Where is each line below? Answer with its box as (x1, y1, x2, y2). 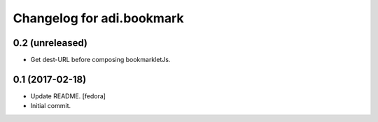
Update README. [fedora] (30, 91, 106, 100)
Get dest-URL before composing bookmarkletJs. (30, 56, 171, 64)
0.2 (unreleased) (13, 37, 87, 49)
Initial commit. (30, 102, 71, 110)
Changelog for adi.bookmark (13, 10, 185, 26)
